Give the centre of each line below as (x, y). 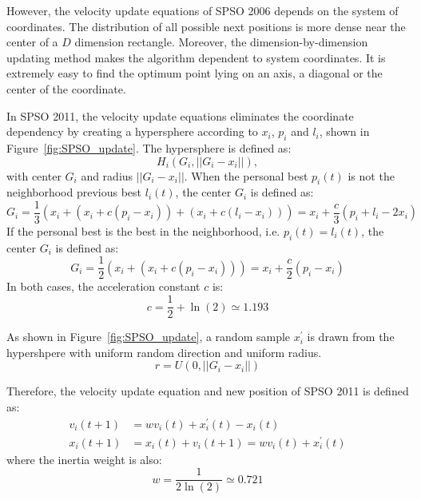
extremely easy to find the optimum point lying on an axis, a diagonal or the (195, 73)
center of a (32, 42)
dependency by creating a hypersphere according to (132, 131)
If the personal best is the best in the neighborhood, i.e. (143, 231)
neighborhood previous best (74, 192)
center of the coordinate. (66, 88)
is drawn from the (351, 337)
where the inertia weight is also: (84, 459)
